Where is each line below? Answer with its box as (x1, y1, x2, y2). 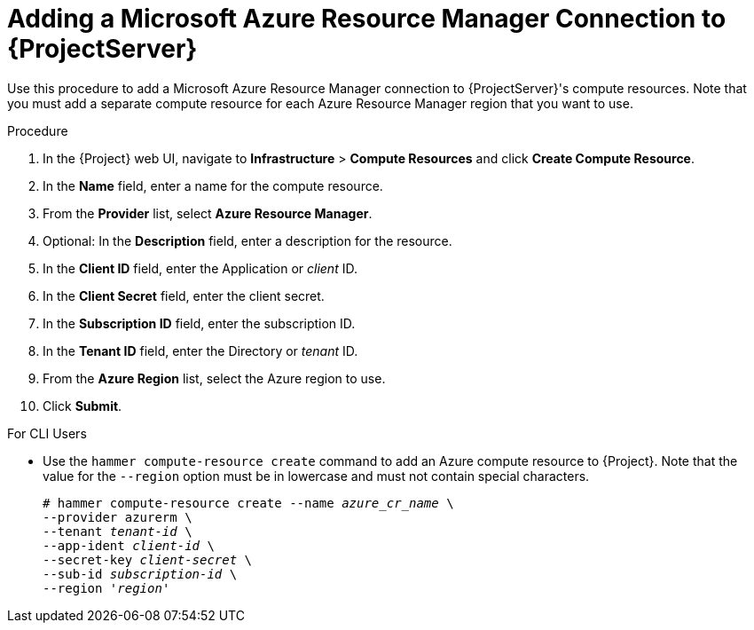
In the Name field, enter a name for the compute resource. (43, 177, 383, 193)
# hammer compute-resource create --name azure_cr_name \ (43, 495, 454, 510)
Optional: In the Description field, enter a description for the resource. (43, 232, 452, 248)
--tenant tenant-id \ (43, 524, 192, 539)
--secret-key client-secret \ (43, 552, 253, 567)
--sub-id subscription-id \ (43, 566, 238, 581)
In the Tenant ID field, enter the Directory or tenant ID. (43, 343, 358, 358)
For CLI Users (7, 425, 87, 441)
